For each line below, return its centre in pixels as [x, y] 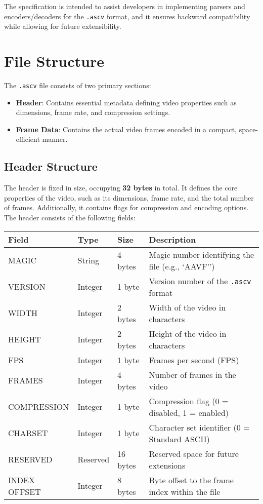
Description [172, 239]
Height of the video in [188, 333]
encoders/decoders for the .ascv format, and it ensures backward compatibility [127, 16]
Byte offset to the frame [191, 480]
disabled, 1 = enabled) [189, 412]
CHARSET [28, 433]
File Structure [54, 61]
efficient [28, 139]
